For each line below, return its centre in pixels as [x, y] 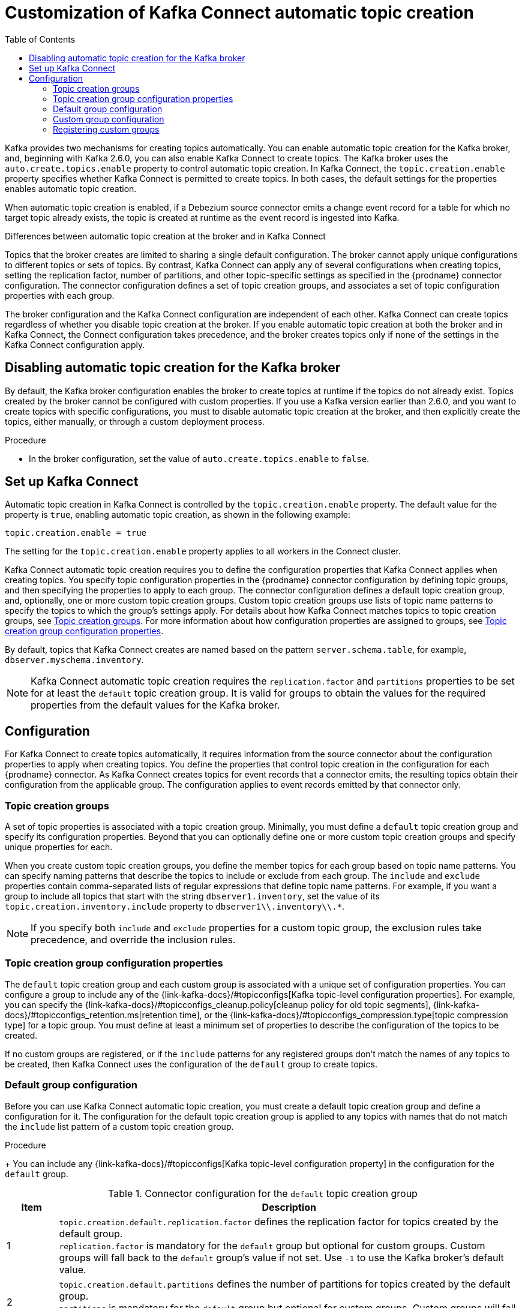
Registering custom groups [106, 129]
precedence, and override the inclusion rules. [133, 940]
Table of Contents [40, 39]
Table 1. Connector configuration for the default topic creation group [263, 1193]
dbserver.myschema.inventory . [74, 660]
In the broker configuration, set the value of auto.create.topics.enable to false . [199, 458]
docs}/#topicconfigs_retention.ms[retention [91, 1015]
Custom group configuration [109, 119]
